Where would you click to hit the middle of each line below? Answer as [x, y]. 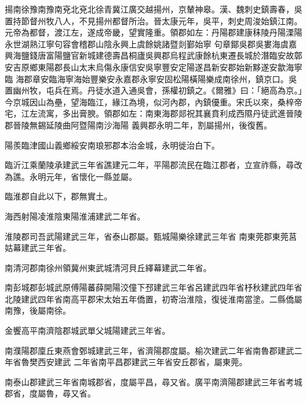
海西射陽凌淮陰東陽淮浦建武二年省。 [75, 216]
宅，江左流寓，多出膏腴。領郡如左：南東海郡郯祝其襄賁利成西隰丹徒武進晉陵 [153, 113]
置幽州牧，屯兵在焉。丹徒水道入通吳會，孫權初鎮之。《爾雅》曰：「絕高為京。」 [153, 90]
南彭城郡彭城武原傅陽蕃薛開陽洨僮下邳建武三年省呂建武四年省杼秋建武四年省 [153, 287]
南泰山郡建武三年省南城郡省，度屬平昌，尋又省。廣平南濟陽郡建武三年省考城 [153, 381]
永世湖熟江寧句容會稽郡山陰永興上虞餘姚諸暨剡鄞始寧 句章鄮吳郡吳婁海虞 [147, 43]
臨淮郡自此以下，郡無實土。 [58, 196]
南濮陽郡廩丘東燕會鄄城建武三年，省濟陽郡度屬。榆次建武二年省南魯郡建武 [149, 350]
